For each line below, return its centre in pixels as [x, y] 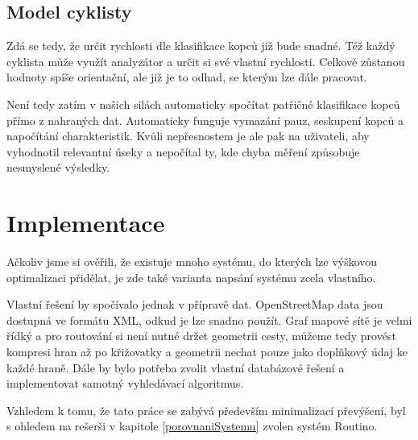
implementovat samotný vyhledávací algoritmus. [125, 383]
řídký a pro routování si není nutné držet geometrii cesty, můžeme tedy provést [201, 336]
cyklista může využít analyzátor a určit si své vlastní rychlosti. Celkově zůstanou [206, 61]
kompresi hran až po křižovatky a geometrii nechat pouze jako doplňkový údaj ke [207, 352]
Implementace [86, 223]
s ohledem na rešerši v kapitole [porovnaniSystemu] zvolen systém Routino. [192, 426]
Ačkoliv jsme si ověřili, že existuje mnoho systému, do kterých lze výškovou [192, 262]
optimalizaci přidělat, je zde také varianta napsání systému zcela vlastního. [191, 277]
